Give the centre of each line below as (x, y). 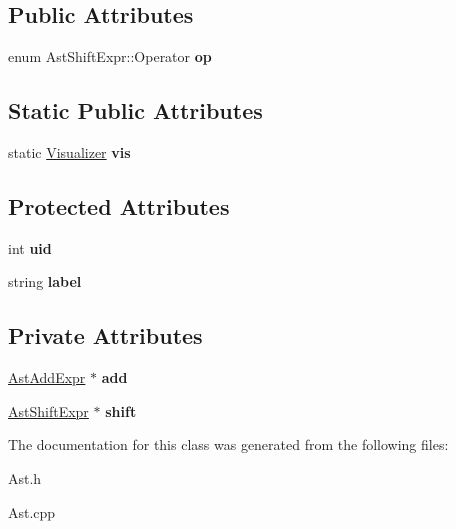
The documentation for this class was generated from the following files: (228, 444)
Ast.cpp (32, 511)
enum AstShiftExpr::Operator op (110, 56)
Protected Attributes (119, 205)
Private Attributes (105, 335)
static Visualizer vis (69, 152)
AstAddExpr (47, 377)
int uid (30, 247)
